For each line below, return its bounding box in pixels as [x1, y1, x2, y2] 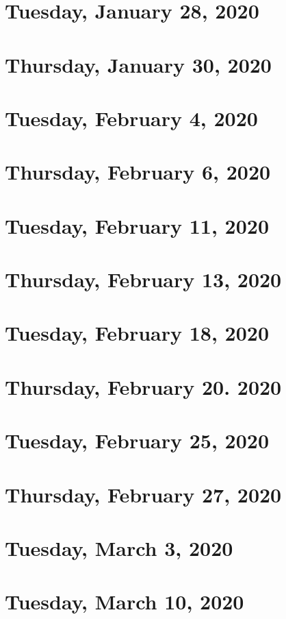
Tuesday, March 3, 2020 [5, 533, 233, 561]
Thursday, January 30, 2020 [5, 50, 272, 78]
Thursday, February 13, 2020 [5, 265, 282, 293]
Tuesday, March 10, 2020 [5, 587, 244, 616]
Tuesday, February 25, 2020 [5, 426, 269, 454]
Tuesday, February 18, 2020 [5, 319, 269, 347]
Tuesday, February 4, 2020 [5, 104, 258, 132]
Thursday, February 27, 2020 [5, 480, 282, 508]
